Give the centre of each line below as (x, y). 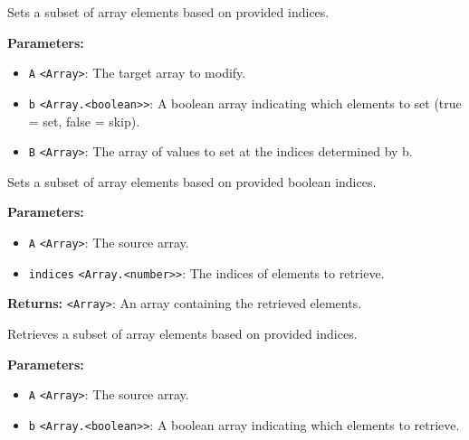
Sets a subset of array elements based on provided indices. (168, 12)
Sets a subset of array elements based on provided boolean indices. (192, 181)
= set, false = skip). (84, 121)
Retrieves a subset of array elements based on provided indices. (182, 333)
